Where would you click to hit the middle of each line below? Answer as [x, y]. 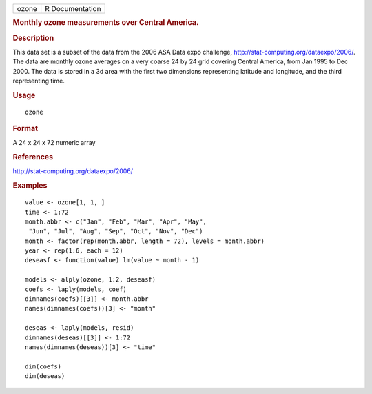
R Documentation [73, 9]
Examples [30, 186]
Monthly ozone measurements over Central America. [106, 23]
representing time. [39, 81]
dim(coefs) [43, 366]
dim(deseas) [45, 376]
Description [33, 38]
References [33, 157]
